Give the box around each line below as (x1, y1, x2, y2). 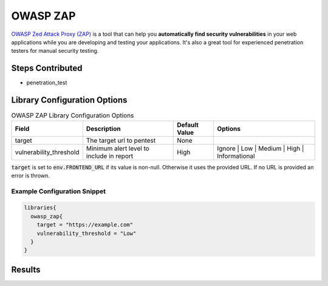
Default (177, 120, 199, 129)
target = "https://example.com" (36, 222, 134, 228)
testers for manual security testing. (11, 47, 99, 55)
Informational (217, 152, 255, 160)
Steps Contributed (11, 63, 83, 73)
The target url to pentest (86, 136, 156, 145)
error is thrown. (11, 172, 50, 179)
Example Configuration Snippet (11, 187, 106, 196)
